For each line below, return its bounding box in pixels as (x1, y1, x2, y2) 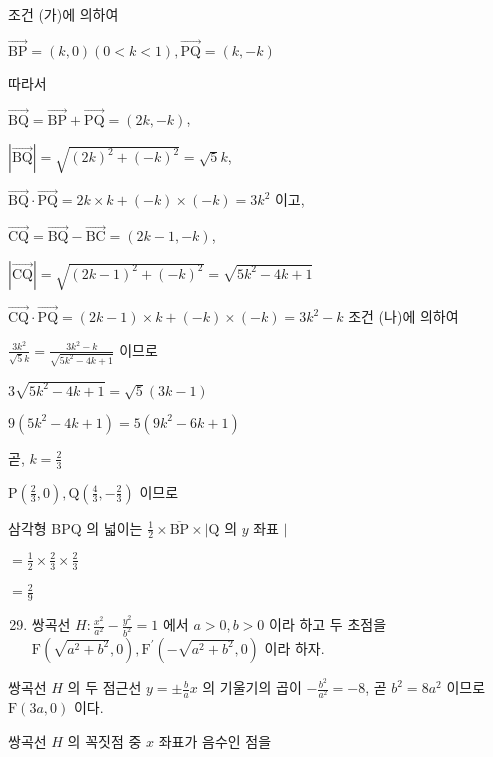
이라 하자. (264, 637, 325, 658)
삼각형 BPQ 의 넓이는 (8, 517, 143, 538)
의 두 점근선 (67, 677, 142, 698)
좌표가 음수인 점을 (158, 730, 272, 751)
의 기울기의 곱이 (202, 677, 302, 698)
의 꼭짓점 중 (67, 730, 142, 751)
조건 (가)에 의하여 (8, 4, 119, 24)
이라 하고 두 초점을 (269, 614, 387, 635)
